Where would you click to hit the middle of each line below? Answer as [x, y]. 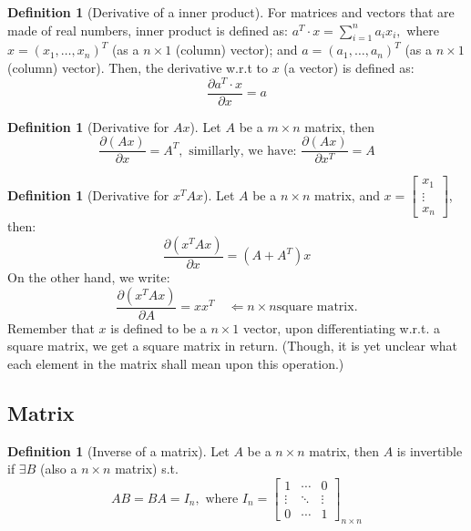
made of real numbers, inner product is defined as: [148, 30]
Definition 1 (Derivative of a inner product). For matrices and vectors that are [231, 12]
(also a [58, 469]
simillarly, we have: [243, 151]
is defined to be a [159, 327]
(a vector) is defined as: [349, 67]
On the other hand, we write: [89, 277]
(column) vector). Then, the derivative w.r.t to [138, 67]
